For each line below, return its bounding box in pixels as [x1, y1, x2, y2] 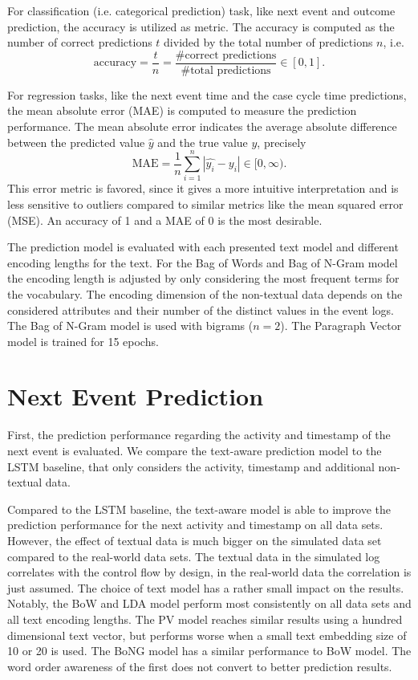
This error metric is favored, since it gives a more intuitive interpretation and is [7, 180, 399, 197]
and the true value [157, 133, 248, 150]
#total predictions [181, 64, 271, 76]
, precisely [257, 133, 306, 150]
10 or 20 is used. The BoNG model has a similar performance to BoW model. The [7, 642, 412, 659]
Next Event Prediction [7, 380, 264, 413]
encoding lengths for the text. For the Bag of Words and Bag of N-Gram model [7, 254, 398, 271]
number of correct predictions [7, 34, 152, 51]
